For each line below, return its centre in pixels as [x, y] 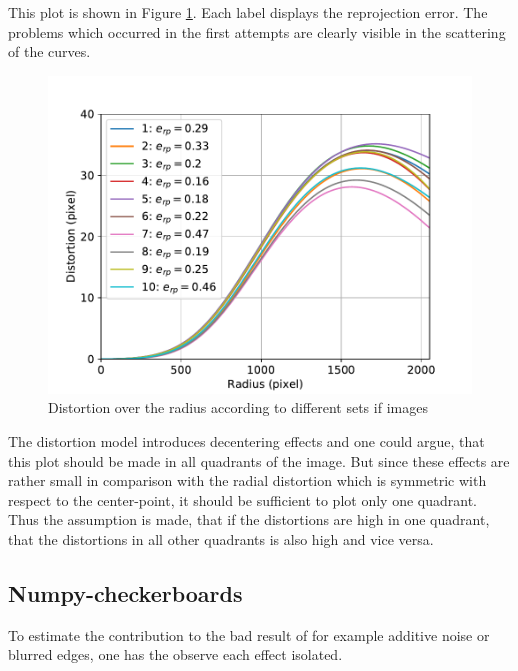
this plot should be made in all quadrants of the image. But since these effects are [259, 460]
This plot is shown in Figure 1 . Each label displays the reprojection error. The [248, 12]
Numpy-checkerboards [125, 592]
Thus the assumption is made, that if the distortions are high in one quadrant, [249, 519]
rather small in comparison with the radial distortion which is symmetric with [247, 480]
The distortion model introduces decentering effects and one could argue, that [246, 440]
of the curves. [49, 51]
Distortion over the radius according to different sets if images [238, 407]
